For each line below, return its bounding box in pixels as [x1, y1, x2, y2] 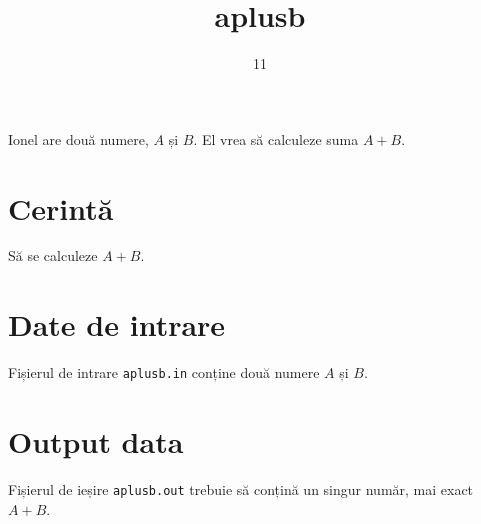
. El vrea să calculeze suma [193, 128, 359, 149]
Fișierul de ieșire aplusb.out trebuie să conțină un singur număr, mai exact [8, 478, 474, 499]
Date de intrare [8, 304, 226, 345]
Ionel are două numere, [8, 128, 149, 149]
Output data [8, 421, 184, 461]
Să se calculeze [8, 245, 98, 266]
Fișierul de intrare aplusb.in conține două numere [8, 362, 320, 383]
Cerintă [8, 187, 114, 228]
